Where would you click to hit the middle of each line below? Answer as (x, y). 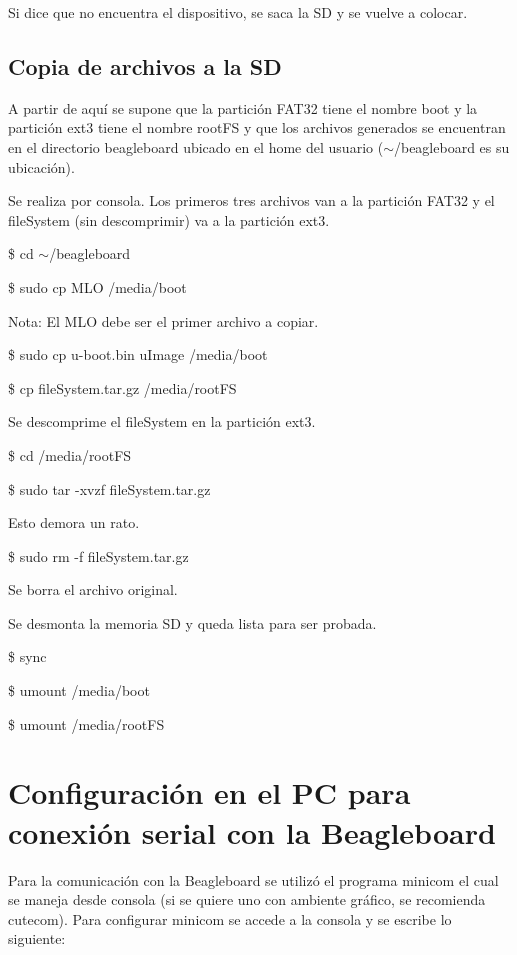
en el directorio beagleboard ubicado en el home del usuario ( (196, 146)
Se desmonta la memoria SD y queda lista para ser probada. (192, 622)
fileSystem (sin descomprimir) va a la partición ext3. (169, 219)
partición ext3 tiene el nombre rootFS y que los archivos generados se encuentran (257, 127)
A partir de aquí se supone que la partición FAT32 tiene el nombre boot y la (243, 107)
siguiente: (37, 938)
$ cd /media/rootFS (70, 454)
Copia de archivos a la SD (145, 65)
